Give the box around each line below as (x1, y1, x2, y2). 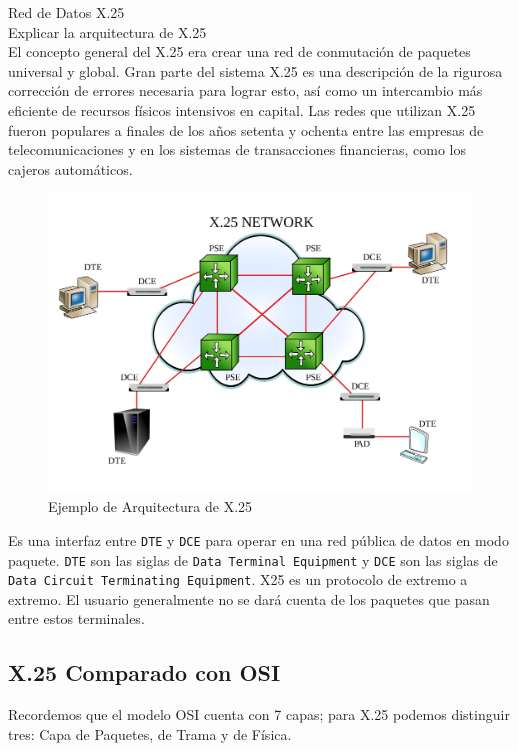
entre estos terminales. (8, 608, 145, 629)
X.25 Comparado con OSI (8, 657, 281, 688)
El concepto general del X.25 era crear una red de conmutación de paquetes (8, 41, 471, 62)
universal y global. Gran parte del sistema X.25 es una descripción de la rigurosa (8, 60, 503, 81)
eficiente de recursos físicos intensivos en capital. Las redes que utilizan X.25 (8, 99, 476, 120)
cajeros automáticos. (8, 158, 133, 179)
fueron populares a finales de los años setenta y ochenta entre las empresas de (8, 119, 484, 140)
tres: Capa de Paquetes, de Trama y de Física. (8, 723, 292, 744)
